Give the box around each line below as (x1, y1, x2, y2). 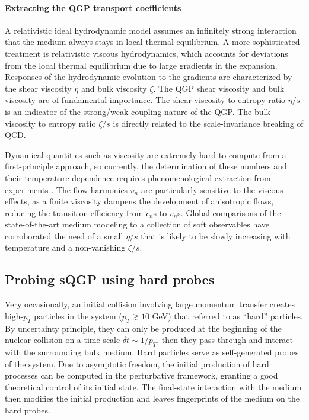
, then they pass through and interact (157, 334, 294, 346)
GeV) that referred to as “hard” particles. (152, 309, 304, 322)
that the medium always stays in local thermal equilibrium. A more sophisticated (5, 36, 300, 48)
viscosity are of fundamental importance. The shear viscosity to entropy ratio (5, 94, 286, 106)
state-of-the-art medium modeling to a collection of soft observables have (5, 218, 270, 230)
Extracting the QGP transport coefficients (5, 1, 181, 14)
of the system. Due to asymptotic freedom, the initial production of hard (5, 357, 269, 370)
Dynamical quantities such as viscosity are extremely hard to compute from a (5, 148, 286, 161)
